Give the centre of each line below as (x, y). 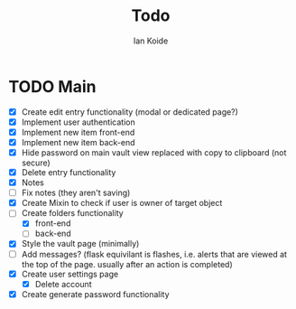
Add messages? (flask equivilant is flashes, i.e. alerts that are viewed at (154, 254)
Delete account (63, 284)
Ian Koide (151, 41)
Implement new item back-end (78, 142)
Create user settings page (70, 274)
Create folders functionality (72, 213)
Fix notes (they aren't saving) (76, 193)
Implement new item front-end (78, 132)
